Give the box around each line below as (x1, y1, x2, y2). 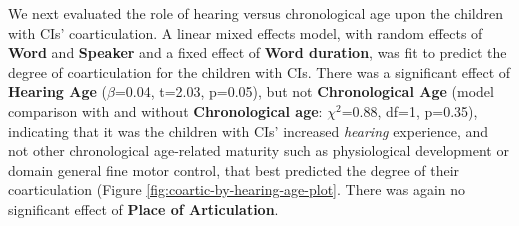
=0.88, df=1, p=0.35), (341, 100, 478, 121)
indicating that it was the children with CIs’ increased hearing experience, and (8, 120, 489, 141)
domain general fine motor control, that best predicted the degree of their (8, 159, 460, 180)
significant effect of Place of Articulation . (8, 198, 279, 219)
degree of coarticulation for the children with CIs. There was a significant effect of (8, 61, 511, 82)
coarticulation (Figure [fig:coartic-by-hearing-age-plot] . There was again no (8, 179, 466, 200)
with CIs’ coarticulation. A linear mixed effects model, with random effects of (8, 22, 483, 43)
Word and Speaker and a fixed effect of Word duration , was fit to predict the (8, 42, 507, 63)
